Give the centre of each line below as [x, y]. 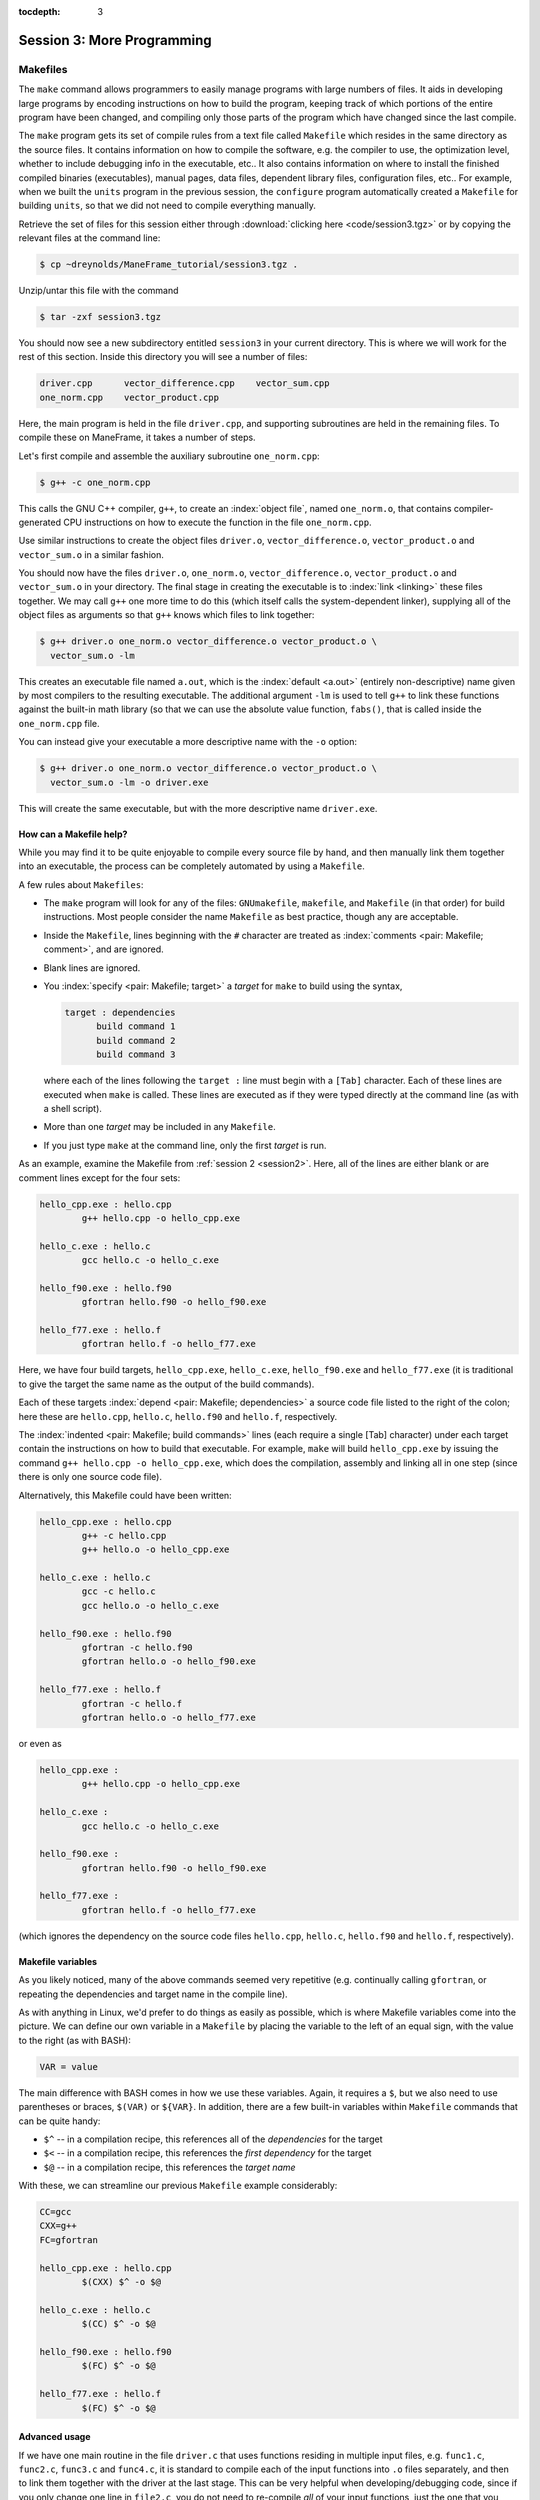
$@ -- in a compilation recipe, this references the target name [169, 2167]
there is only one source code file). [90, 1477]
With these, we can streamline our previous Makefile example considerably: [178, 2186]
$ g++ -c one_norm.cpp [95, 482]
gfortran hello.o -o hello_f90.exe [169, 1661]
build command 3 [136, 1054]
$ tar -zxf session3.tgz [100, 317]
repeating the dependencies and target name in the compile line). [153, 1994]
